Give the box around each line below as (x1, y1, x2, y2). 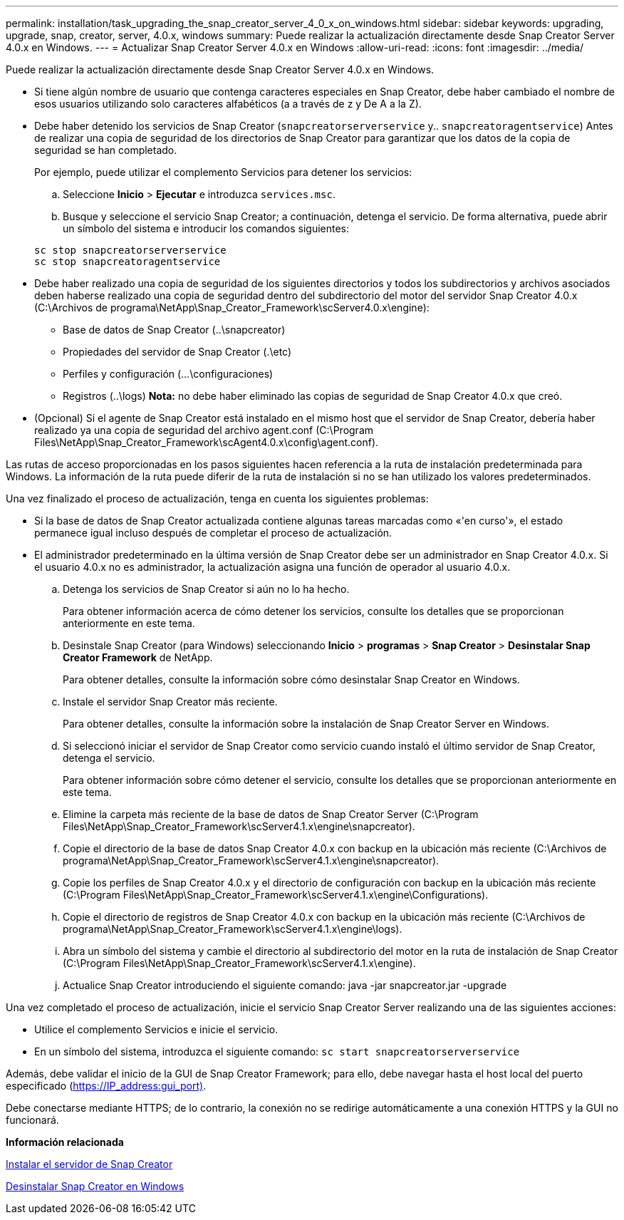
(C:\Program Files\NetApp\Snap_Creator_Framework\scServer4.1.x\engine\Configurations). (63, 889, 489, 901)
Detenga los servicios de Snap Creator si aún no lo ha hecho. (63, 583, 350, 595)
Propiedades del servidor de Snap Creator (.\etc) (63, 346, 292, 358)
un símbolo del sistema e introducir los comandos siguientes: (63, 222, 350, 234)
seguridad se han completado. (34, 144, 177, 156)
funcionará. (6, 1114, 59, 1126)
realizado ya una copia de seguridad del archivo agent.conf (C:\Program (34, 424, 374, 436)
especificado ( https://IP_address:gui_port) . (6, 1080, 207, 1092)
